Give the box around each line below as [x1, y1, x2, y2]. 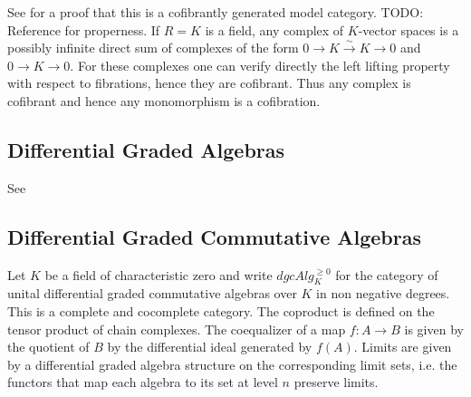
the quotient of [7, 337, 90, 356]
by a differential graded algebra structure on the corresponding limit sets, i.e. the [7, 354, 457, 373]
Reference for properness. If [7, 20, 160, 39]
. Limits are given [353, 337, 452, 356]
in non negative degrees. [316, 284, 450, 303]
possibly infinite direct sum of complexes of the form [7, 38, 299, 57]
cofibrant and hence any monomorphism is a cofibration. [7, 91, 321, 110]
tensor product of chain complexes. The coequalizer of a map [7, 319, 346, 338]
